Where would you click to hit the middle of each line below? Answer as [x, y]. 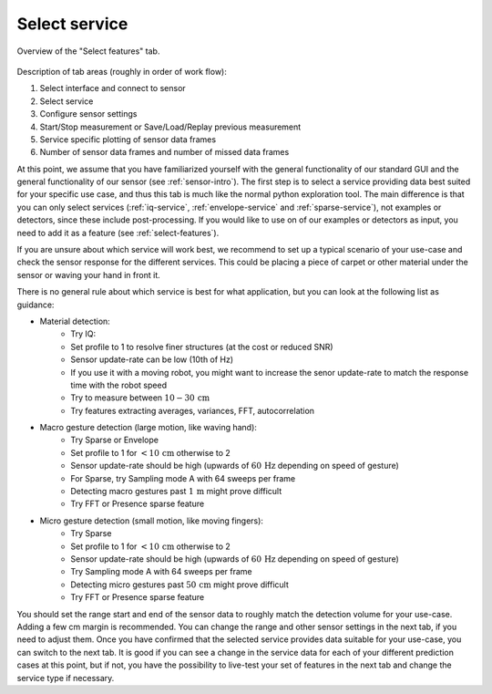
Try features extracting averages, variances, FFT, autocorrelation [192, 410]
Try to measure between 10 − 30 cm [140, 398]
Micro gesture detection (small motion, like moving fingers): [152, 521]
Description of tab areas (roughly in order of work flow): [122, 71]
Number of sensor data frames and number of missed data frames [164, 152]
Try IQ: [83, 334]
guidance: [36, 305]
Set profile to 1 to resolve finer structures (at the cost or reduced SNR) [202, 347]
